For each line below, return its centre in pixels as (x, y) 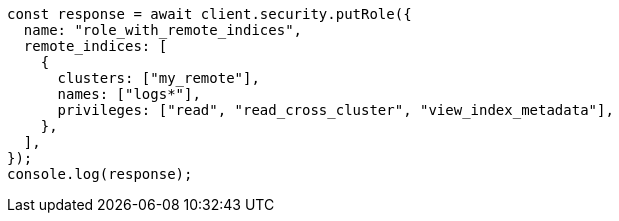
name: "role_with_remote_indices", (163, 30)
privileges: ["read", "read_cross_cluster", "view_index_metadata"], (335, 110)
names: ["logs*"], (129, 94)
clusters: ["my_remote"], (158, 78)
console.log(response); (100, 174)
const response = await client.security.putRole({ (209, 14)
